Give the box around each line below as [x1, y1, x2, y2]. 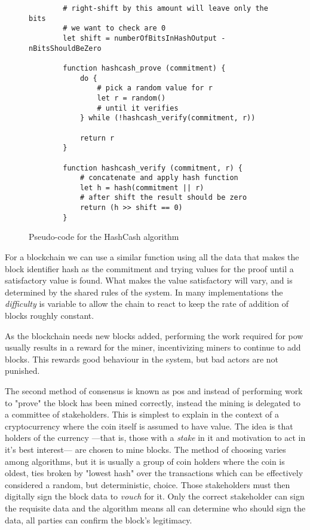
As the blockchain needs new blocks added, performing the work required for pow [5, 329, 303, 342]
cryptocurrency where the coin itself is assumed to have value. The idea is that [5, 419, 293, 432]
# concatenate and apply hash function [79, 173, 238, 182]
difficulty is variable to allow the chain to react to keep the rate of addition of [5, 297, 288, 310]
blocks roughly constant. [5, 309, 94, 321]
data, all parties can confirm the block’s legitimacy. [5, 513, 192, 526]
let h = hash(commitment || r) [79, 183, 204, 192]
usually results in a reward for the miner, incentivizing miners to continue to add [5, 341, 301, 354]
